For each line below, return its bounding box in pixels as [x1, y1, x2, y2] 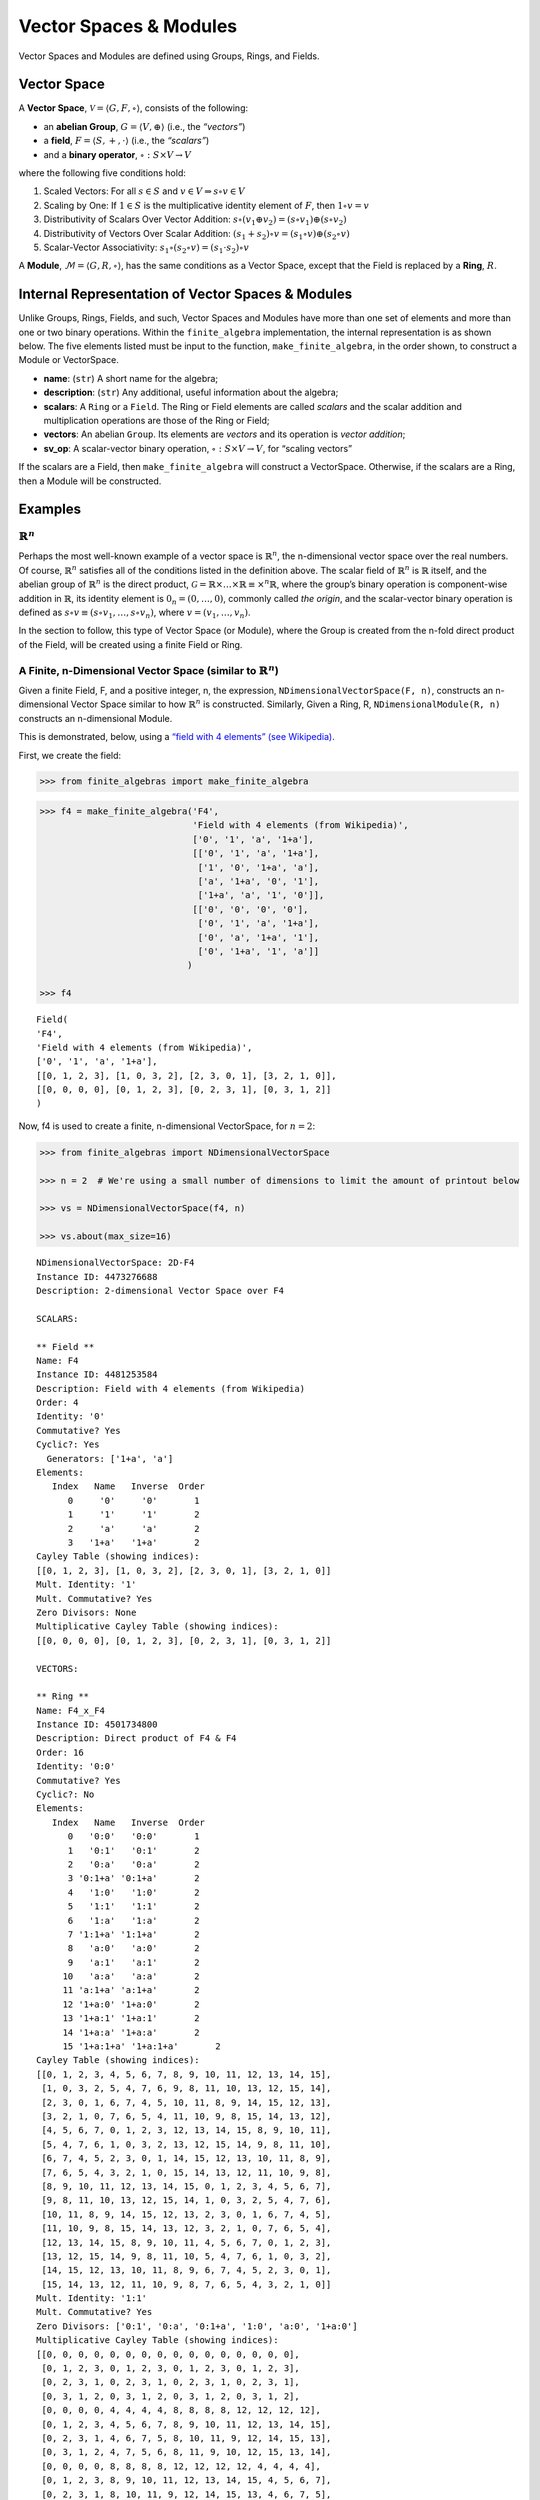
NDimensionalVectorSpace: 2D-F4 [36, 1257, 195, 1269]
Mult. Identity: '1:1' [36, 2293, 148, 2304]
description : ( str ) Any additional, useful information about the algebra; [43, 386, 339, 399]
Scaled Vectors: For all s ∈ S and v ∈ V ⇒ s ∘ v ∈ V [43, 185, 245, 197]
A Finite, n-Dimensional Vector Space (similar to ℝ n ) [18, 662, 279, 677]
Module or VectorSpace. [18, 354, 119, 366]
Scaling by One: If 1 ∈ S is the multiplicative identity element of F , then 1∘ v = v [43, 199, 370, 211]
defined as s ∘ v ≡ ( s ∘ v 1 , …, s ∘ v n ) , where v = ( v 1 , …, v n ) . [18, 606, 251, 620]
